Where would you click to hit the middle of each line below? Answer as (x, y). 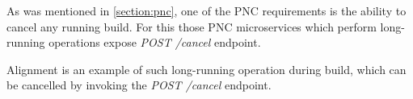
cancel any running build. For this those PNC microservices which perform (192, 26)
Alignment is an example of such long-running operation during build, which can (206, 69)
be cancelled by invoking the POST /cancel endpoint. (139, 85)
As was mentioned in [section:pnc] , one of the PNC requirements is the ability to (206, 10)
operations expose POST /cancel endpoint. (155, 42)
